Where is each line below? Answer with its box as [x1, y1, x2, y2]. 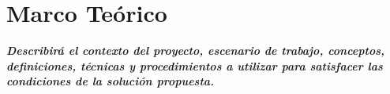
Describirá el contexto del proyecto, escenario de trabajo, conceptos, [6, 42, 384, 59]
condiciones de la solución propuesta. [6, 73, 215, 89]
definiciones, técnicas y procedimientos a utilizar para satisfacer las [6, 57, 383, 74]
